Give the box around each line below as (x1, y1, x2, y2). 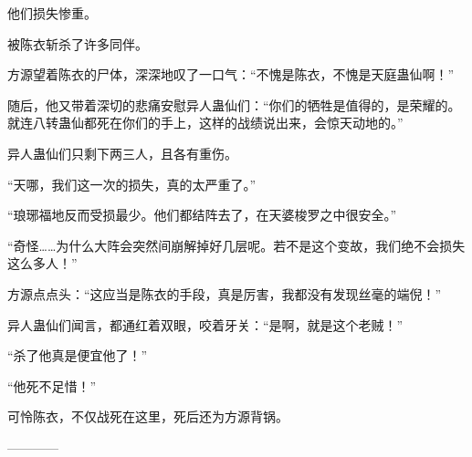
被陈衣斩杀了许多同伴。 (7, 34, 148, 53)
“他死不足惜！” (7, 376, 97, 395)
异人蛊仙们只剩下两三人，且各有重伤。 (7, 143, 237, 162)
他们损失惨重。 (7, 4, 97, 22)
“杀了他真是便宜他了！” (7, 346, 148, 365)
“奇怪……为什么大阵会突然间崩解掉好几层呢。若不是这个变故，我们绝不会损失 (7, 235, 466, 254)
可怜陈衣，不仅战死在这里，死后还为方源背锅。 (7, 407, 288, 426)
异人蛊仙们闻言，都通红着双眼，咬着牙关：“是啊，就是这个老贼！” (7, 315, 404, 334)
